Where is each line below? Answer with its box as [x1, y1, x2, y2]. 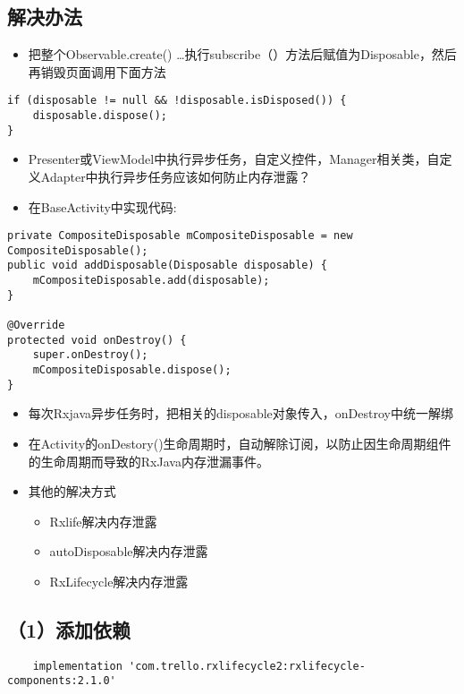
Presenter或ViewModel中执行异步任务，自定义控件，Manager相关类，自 [28, 150, 440, 168]
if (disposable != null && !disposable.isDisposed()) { [7, 94, 347, 107]
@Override [7, 319, 65, 332]
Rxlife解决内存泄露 [49, 511, 157, 530]
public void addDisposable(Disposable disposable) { [7, 259, 327, 272]
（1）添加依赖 [7, 615, 131, 643]
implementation [32, 659, 122, 673]
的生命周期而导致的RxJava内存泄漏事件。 [28, 451, 269, 470]
